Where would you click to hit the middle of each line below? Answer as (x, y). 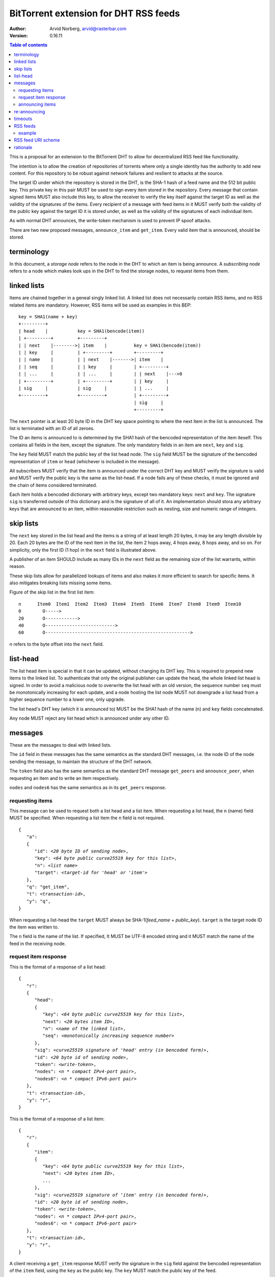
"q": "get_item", (48, 887)
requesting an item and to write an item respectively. (64, 778)
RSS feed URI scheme (37, 140)
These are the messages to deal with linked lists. (60, 745)
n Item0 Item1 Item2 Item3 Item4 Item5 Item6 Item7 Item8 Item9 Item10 (130, 604)
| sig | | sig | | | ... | (94, 388)
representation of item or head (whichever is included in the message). (85, 461)
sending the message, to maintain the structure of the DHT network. (81, 762)
